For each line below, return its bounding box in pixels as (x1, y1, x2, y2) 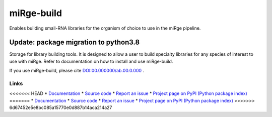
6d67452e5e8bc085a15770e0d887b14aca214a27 (9, 104, 112, 110)
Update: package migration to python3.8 (9, 38, 140, 47)
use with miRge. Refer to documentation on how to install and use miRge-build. (9, 58, 173, 64)
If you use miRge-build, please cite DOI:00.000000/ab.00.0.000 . (9, 68, 145, 74)
